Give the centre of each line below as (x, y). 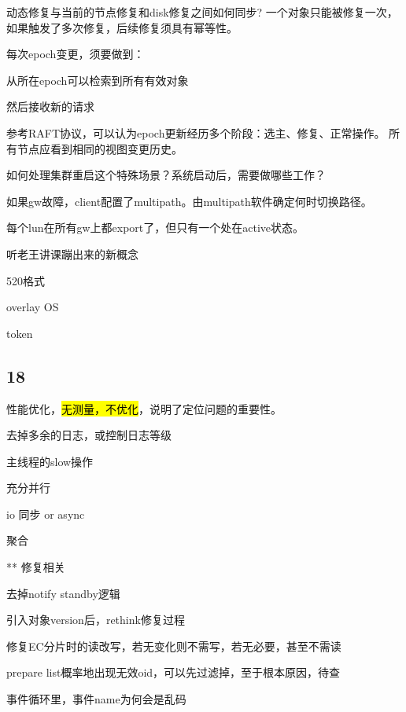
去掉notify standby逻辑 (63, 593)
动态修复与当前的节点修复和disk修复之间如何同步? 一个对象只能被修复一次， (202, 12)
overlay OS (33, 307)
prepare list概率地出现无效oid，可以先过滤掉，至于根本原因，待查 (173, 672)
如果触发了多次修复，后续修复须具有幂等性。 (122, 27)
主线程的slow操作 (50, 461)
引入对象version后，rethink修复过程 (96, 620)
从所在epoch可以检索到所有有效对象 (98, 80)
